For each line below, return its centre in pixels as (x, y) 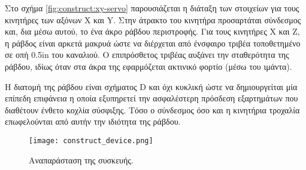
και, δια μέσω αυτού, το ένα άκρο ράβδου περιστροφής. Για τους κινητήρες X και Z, (152, 31)
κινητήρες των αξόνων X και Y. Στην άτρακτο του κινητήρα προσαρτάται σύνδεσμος (153, 19)
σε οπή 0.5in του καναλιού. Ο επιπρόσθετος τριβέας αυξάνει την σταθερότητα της (147, 55)
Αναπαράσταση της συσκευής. (81, 160)
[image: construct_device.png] (91, 140)
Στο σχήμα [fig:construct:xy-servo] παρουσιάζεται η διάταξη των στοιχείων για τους (152, 8)
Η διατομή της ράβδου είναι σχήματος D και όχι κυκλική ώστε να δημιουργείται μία (151, 86)
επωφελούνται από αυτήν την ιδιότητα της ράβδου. (93, 121)
